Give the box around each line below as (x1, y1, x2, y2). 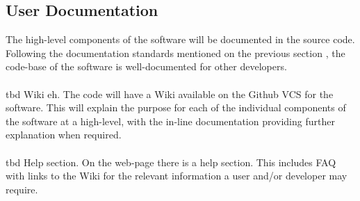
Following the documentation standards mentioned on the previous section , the (6, 45, 345, 60)
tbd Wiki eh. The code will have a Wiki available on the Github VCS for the (6, 86, 334, 101)
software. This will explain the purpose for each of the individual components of (6, 100, 346, 115)
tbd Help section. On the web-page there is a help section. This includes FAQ (6, 154, 336, 169)
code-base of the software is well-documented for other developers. (6, 59, 287, 74)
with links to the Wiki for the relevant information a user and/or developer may (6, 168, 347, 183)
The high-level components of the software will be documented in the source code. (6, 32, 355, 47)
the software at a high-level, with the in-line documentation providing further (6, 113, 335, 128)
